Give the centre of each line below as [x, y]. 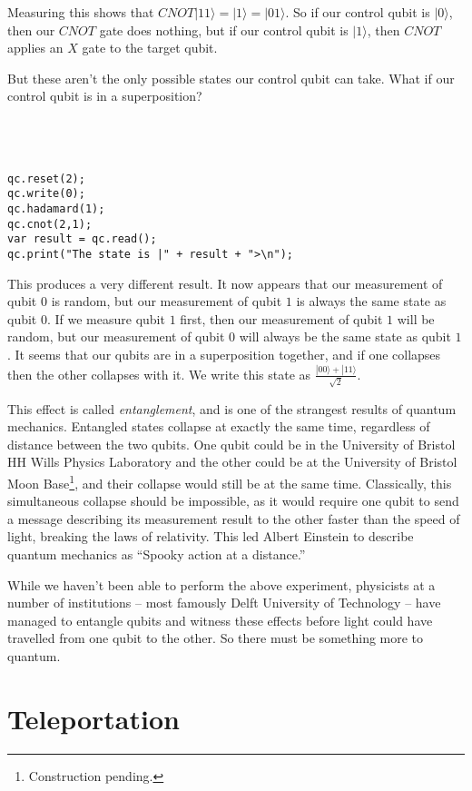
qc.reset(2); [46, 178]
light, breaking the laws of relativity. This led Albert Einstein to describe [211, 536]
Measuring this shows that [81, 12]
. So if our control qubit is [358, 12]
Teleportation [93, 718]
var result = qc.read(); [82, 239]
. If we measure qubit [106, 318]
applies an [35, 48]
